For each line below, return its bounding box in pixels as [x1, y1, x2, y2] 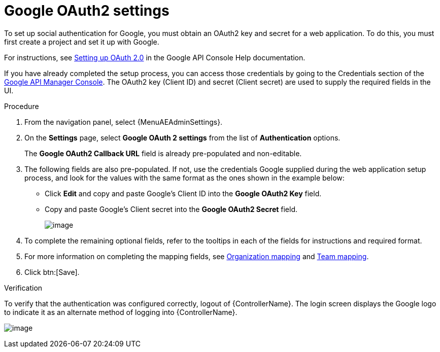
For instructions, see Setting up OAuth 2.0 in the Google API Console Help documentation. [4, 53, 306, 62]
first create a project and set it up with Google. [4, 37, 159, 46]
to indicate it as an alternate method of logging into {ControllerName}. [4, 307, 238, 316]
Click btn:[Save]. [24, 267, 80, 276]
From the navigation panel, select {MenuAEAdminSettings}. [24, 117, 223, 126]
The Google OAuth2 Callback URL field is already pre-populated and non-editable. [24, 149, 302, 158]
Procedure [4, 101, 39, 111]
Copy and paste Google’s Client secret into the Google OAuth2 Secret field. [45, 204, 298, 214]
